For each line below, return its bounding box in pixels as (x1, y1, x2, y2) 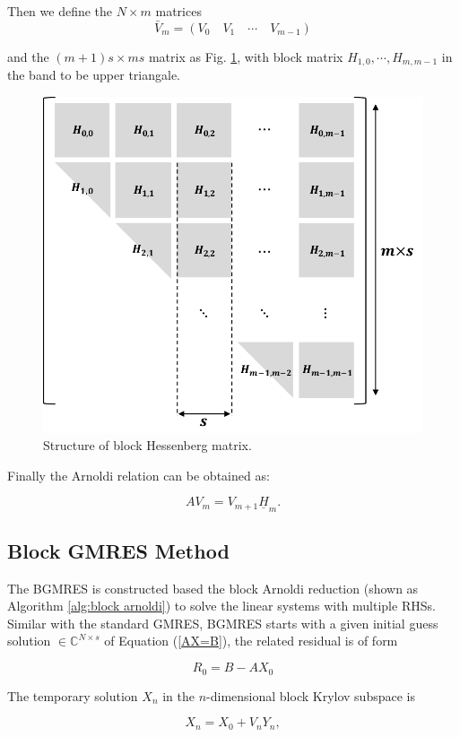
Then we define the (7, 2, 113, 20)
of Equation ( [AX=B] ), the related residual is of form (104, 631, 398, 650)
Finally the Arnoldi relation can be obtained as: (7, 465, 270, 484)
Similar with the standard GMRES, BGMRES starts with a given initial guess (7, 613, 438, 632)
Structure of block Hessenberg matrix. (43, 436, 252, 455)
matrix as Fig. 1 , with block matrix (148, 47, 343, 65)
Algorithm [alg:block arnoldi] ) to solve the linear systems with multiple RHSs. (7, 596, 436, 615)
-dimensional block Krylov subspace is (206, 686, 415, 705)
